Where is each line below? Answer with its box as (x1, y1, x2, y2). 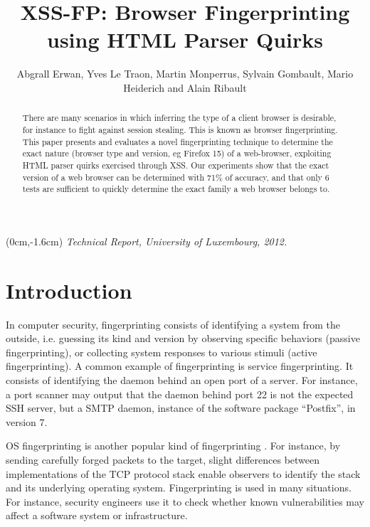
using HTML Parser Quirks (46, 25, 324, 54)
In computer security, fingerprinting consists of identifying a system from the (6, 316, 341, 331)
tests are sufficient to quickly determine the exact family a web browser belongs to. (22, 183, 330, 195)
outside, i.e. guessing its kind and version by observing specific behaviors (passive (6, 331, 360, 346)
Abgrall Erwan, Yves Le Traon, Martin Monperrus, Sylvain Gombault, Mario (16, 66, 354, 81)
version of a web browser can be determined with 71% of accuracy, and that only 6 (22, 171, 329, 183)
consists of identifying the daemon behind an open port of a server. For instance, (6, 372, 358, 387)
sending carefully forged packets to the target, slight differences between (6, 452, 320, 467)
